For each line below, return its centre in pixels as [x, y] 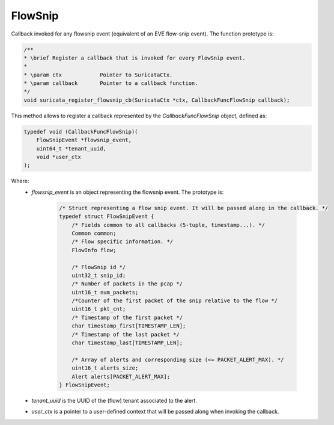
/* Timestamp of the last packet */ [126, 334]
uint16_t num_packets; [105, 292]
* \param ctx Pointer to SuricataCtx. [98, 75]
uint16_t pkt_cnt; [99, 309]
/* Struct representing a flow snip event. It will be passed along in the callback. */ [194, 208]
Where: [20, 181]
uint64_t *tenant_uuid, [71, 148]
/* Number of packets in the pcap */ [127, 284]
